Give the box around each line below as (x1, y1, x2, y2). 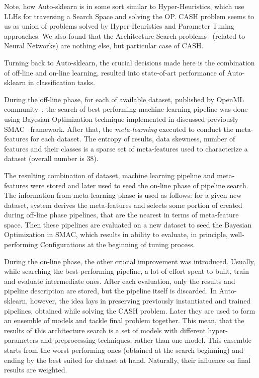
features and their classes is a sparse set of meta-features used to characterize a (4, 143, 248, 154)
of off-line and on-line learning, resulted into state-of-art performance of (4, 67, 225, 78)
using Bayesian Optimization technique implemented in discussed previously (4, 113, 239, 124)
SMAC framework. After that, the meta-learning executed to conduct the (4, 123, 233, 134)
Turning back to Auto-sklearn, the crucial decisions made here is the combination (4, 57, 255, 67)
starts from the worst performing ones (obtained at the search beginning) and (4, 345, 243, 355)
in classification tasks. (28, 77, 95, 88)
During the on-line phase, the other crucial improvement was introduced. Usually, (4, 256, 255, 266)
